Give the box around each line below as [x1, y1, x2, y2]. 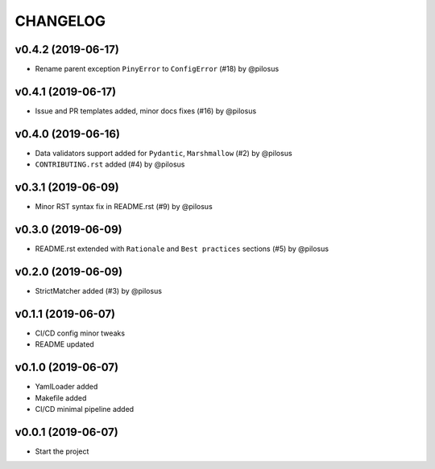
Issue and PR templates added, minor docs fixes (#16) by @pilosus [35, 105, 257, 116]
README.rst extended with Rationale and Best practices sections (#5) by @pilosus [35, 244, 329, 253]
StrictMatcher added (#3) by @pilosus [35, 286, 163, 295]
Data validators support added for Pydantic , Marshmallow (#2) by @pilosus [35, 148, 293, 158]
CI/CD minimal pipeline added [35, 404, 135, 413]
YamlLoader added [35, 382, 98, 392]
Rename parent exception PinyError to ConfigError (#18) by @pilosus [35, 64, 280, 74]
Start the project [35, 446, 89, 456]
